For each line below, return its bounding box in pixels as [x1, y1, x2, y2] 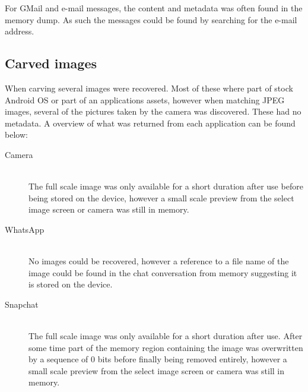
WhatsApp [5, 223, 45, 235]
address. [5, 25, 34, 37]
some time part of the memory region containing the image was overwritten [28, 341, 303, 353]
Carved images [5, 54, 97, 72]
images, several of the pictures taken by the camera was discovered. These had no [5, 105, 301, 118]
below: [5, 128, 28, 141]
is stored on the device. [28, 278, 113, 290]
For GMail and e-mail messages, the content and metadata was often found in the [5, 2, 303, 14]
